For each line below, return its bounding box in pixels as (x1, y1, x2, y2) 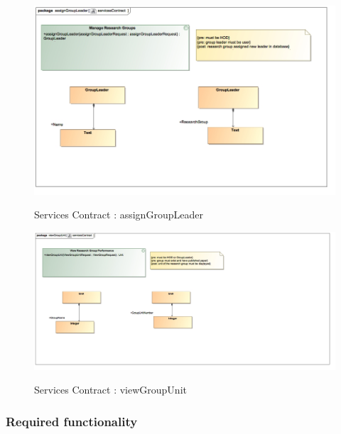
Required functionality (6, 412, 138, 430)
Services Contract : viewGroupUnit (34, 382, 187, 397)
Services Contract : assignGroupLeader (34, 207, 203, 222)
